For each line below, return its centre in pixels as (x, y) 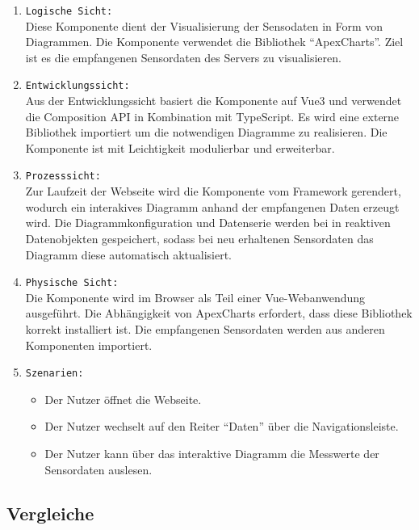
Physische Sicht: (72, 283)
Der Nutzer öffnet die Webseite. (123, 399)
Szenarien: (54, 374)
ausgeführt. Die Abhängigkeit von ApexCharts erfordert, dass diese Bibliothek (219, 313)
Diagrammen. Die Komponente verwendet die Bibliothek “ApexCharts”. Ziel (214, 42)
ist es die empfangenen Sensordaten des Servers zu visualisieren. (183, 57)
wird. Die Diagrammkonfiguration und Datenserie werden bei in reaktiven (208, 223)
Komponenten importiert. (89, 345)
